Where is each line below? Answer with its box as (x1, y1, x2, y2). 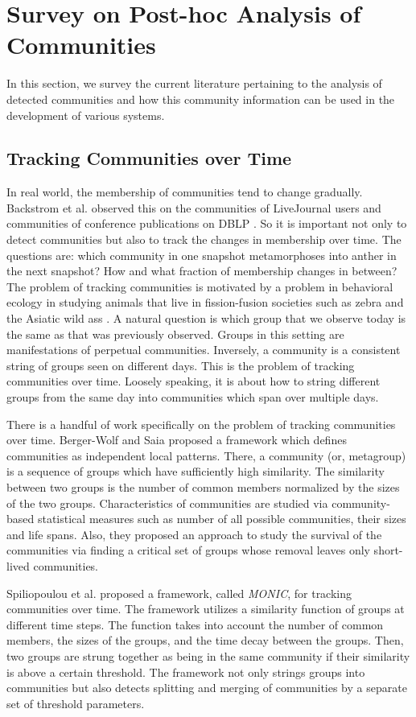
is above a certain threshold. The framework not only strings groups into (6, 663, 365, 680)
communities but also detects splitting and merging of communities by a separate (6, 679, 407, 696)
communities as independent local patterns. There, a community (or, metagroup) (6, 447, 406, 464)
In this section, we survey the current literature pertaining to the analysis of (6, 75, 382, 92)
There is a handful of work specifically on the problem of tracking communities (6, 415, 396, 432)
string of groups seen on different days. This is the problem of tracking (6, 356, 355, 373)
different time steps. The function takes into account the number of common (6, 616, 384, 633)
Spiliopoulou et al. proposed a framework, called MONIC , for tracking (6, 584, 352, 601)
